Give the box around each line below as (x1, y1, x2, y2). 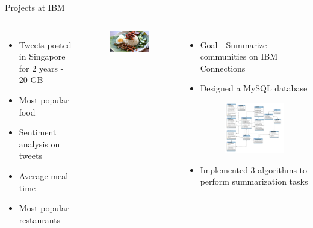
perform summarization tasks (200, 175, 308, 188)
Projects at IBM (5, 1, 65, 13)
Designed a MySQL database (200, 82, 308, 94)
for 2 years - (19, 61, 64, 74)
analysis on (19, 137, 60, 150)
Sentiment (19, 126, 57, 138)
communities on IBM (200, 50, 278, 63)
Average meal (19, 169, 69, 182)
